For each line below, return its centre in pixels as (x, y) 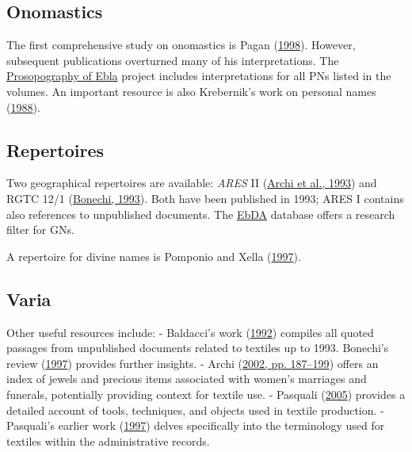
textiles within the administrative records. (108, 441)
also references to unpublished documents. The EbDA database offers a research (201, 214)
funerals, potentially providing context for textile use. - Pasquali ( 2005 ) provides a (206, 394)
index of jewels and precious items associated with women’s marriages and (187, 379)
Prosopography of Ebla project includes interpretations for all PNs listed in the (199, 76)
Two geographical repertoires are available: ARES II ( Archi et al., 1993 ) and (192, 183)
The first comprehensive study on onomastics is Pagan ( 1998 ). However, (181, 45)
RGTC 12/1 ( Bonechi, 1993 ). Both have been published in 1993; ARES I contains (205, 198)
